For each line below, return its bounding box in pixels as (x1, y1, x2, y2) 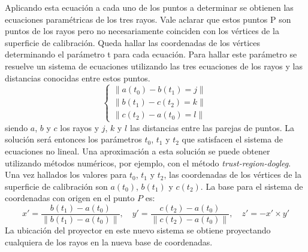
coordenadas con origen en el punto (5, 192, 135, 204)
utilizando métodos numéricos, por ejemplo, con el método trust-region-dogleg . (5, 156, 291, 169)
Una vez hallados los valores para (5, 168, 127, 181)
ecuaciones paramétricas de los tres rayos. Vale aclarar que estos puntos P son (5, 13, 291, 25)
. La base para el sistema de (200, 180, 303, 192)
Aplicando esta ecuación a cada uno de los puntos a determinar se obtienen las (5, 1, 294, 13)
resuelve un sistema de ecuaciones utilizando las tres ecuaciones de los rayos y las (5, 59, 303, 72)
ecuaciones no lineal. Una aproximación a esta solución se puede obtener (5, 144, 270, 157)
